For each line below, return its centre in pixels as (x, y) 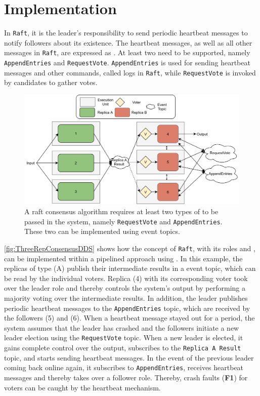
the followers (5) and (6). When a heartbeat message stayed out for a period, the (129, 318)
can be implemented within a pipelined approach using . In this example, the (123, 258)
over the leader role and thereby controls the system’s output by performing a (125, 288)
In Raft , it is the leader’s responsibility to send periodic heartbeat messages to (126, 33)
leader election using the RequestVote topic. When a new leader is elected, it (124, 338)
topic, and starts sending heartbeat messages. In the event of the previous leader (129, 357)
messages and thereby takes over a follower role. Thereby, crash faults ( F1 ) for (126, 377)
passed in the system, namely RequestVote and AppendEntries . (123, 221)
